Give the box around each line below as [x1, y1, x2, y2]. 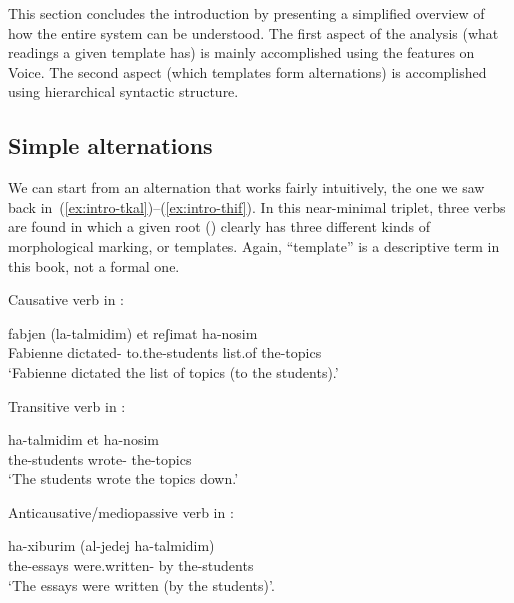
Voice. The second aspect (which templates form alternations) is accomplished [8, 61, 487, 82]
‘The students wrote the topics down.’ [8, 468, 239, 489]
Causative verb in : [8, 289, 125, 310]
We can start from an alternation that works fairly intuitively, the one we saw [8, 177, 485, 198]
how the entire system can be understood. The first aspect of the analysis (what [8, 22, 499, 43]
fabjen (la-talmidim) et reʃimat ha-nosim [8, 322, 258, 343]
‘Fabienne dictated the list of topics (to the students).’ [8, 361, 339, 382]
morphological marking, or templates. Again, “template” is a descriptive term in [8, 235, 500, 256]
